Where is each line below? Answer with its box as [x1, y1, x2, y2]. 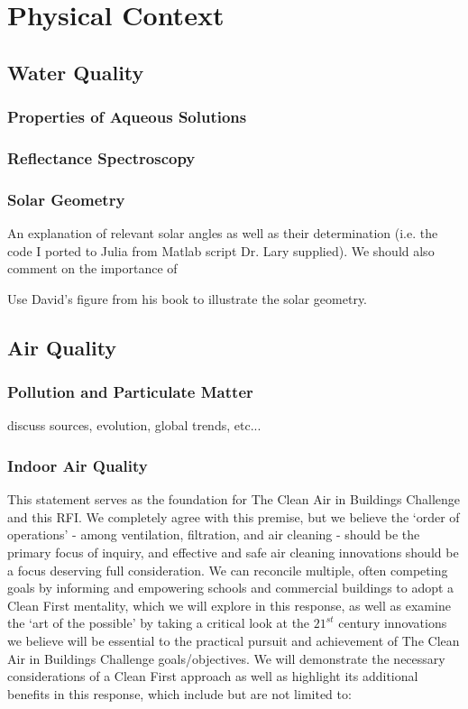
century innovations [338, 613, 447, 632]
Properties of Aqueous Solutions [7, 106, 247, 128]
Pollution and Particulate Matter [7, 381, 253, 403]
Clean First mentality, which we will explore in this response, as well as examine [7, 595, 451, 614]
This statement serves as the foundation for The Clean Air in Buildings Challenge [7, 490, 461, 509]
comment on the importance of [7, 259, 178, 278]
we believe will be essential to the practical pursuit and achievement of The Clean [7, 631, 460, 649]
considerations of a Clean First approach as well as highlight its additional [7, 667, 418, 686]
